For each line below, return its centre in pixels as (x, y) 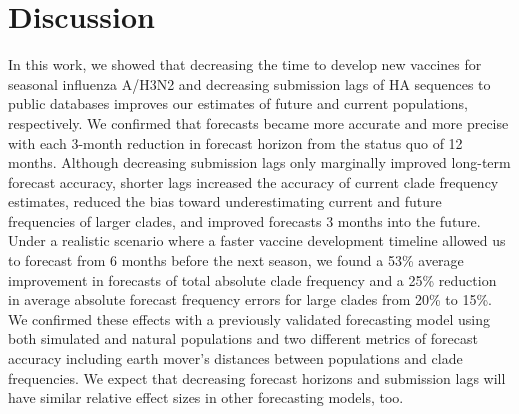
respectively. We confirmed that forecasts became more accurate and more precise (258, 122)
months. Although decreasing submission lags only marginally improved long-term (259, 162)
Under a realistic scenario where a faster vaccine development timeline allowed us (257, 240)
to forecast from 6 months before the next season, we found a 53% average (236, 260)
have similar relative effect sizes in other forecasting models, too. (206, 397)
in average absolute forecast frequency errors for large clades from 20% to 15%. (250, 299)
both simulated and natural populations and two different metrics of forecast (243, 338)
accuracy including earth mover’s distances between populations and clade (235, 358)
